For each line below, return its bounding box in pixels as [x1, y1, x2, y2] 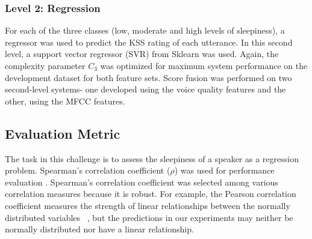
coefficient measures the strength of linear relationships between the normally [5, 199, 290, 211]
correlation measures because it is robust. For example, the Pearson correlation [5, 187, 296, 200]
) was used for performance [174, 164, 275, 177]
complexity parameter [5, 59, 86, 71]
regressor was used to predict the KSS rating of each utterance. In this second [5, 35, 293, 48]
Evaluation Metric [5, 124, 120, 142]
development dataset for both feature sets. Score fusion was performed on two [5, 71, 292, 83]
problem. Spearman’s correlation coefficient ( [5, 164, 170, 177]
